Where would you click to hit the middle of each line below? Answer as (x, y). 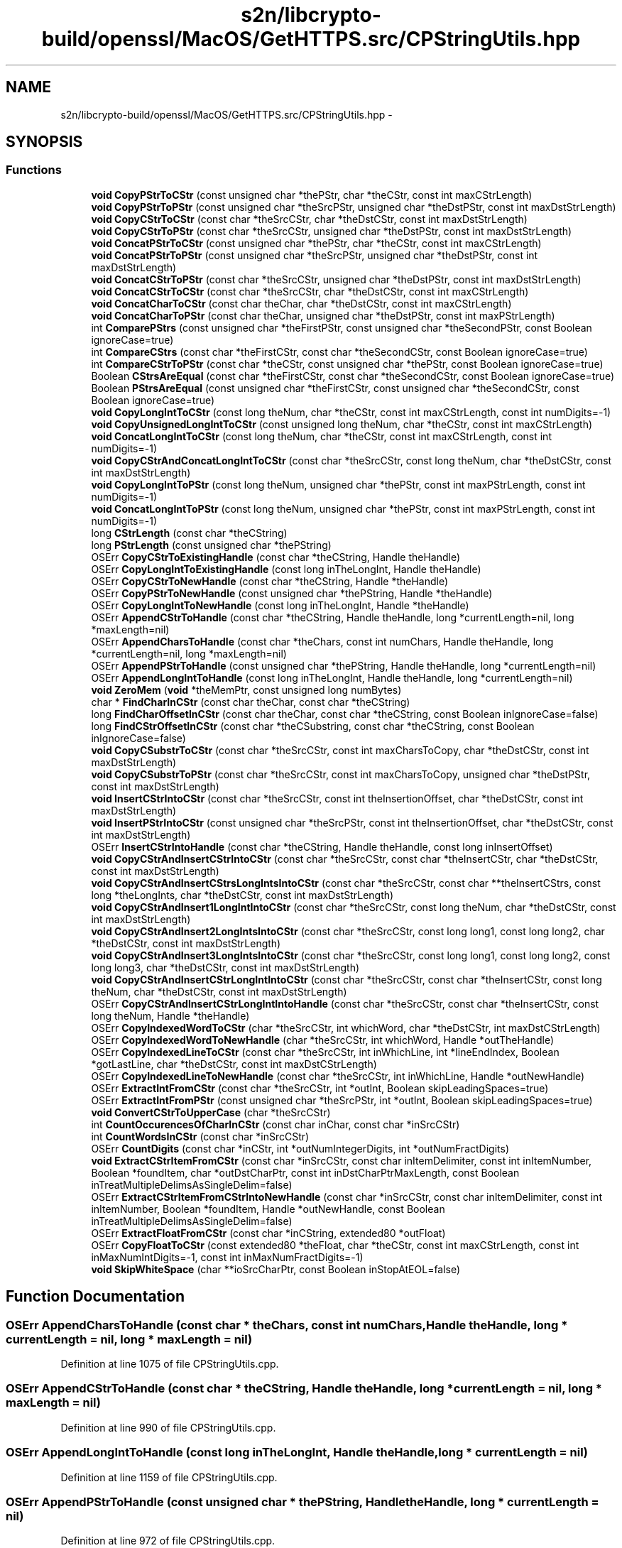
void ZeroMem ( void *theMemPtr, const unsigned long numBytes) (246, 689)
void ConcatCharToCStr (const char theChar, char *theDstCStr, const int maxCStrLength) (301, 303)
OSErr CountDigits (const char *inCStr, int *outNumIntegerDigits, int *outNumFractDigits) (300, 1148)
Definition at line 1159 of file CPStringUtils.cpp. (169, 1477)
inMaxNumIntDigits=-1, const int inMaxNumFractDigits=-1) (227, 1257)
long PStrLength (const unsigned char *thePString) (211, 545)
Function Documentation (95, 1297)
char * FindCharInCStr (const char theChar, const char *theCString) (251, 702)
